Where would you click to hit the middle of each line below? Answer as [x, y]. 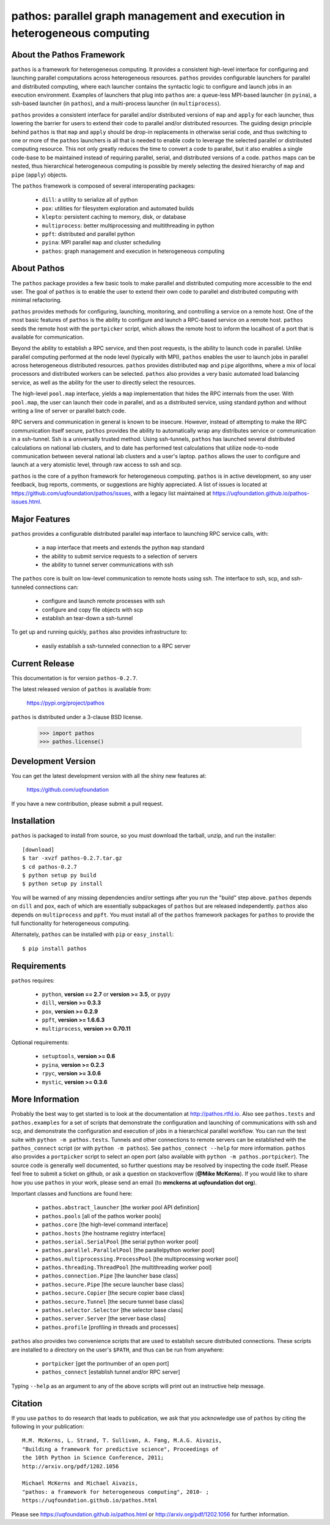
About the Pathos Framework [68, 55]
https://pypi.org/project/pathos [66, 703]
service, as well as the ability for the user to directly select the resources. [103, 382]
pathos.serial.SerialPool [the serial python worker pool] [120, 1242]
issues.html [26, 502]
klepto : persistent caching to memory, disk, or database [114, 217]
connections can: [57, 587]
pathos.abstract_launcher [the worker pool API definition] [121, 1207]
